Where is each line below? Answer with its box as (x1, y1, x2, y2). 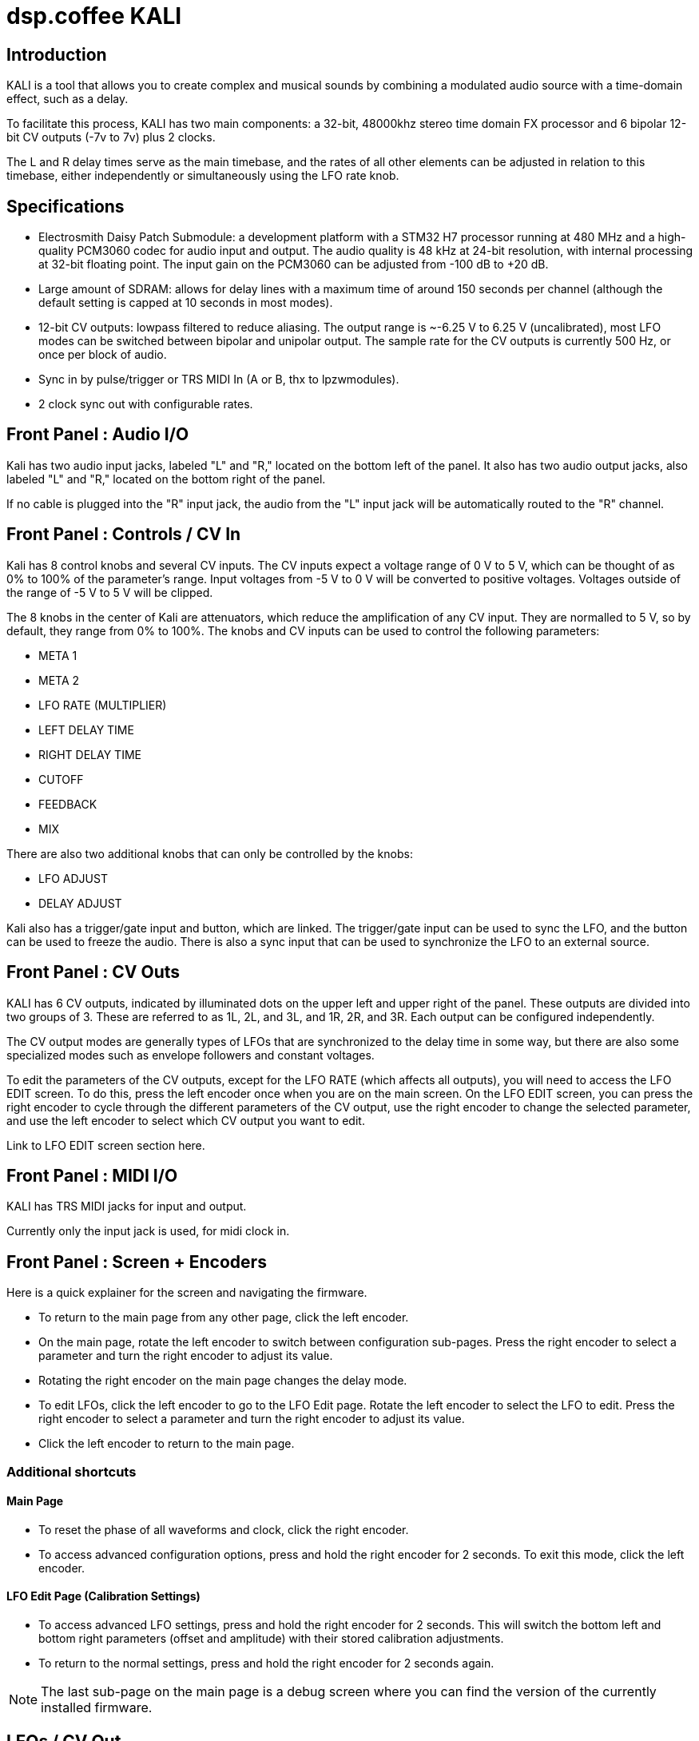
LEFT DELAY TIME (38, 722, 134, 737)
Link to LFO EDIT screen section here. (6, 1138, 205, 1152)
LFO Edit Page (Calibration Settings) (6, 1589, 201, 1604)
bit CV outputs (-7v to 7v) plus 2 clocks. (6, 130, 216, 145)
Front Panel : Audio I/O (6, 424, 189, 445)
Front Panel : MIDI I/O (6, 1165, 178, 1186)
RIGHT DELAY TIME (38, 747, 141, 761)
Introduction (6, 44, 107, 65)
